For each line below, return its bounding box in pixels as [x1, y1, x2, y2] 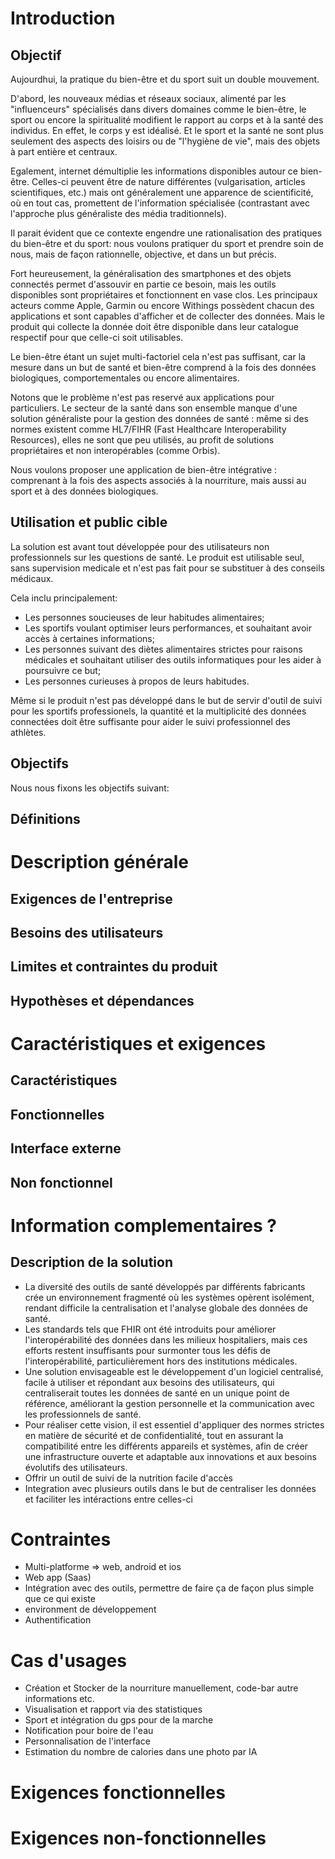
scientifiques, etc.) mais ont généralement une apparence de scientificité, [10, 187, 314, 198]
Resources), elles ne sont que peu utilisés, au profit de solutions [10, 434, 275, 446]
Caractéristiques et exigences [10, 1032, 267, 1055]
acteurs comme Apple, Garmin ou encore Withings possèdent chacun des [10, 300, 315, 311]
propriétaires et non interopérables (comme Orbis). [10, 445, 221, 456]
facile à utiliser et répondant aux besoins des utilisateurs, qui [24, 1376, 275, 1388]
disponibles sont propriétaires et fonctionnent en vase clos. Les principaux [10, 289, 318, 301]
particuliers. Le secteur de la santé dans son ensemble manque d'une [10, 402, 298, 414]
